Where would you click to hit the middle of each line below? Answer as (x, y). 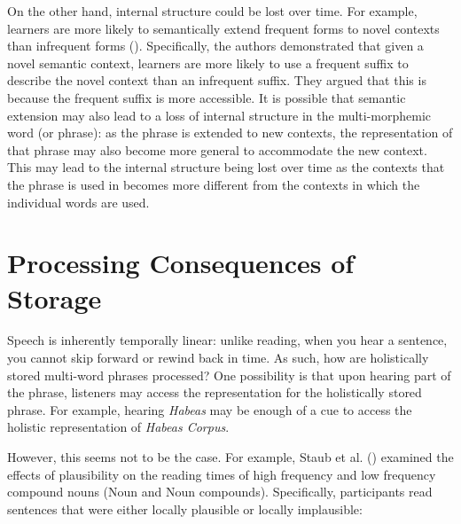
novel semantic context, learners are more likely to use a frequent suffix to (208, 63)
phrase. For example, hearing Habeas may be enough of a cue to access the (210, 409)
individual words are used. (78, 202)
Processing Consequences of (181, 263)
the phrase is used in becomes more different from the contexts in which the (214, 184)
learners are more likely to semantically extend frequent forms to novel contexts (223, 28)
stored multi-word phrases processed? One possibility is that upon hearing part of (229, 375)
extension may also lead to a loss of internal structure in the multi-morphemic (219, 115)
